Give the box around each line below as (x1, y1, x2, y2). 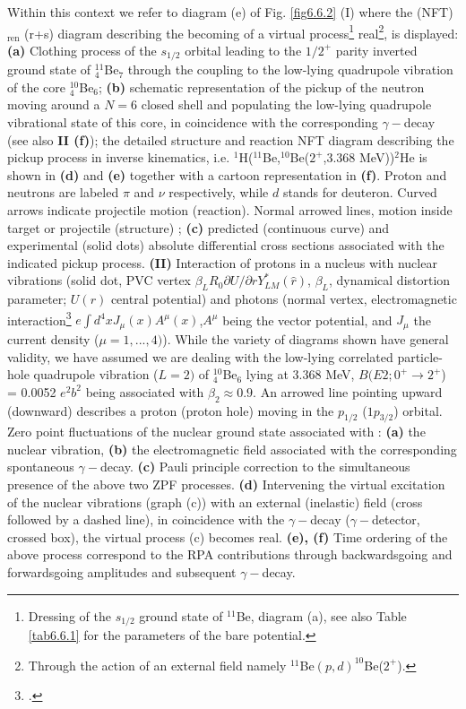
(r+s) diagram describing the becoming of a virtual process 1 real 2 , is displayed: (24, 21, 459, 42)
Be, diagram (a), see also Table (236, 606, 407, 625)
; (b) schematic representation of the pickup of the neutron (99, 77, 425, 96)
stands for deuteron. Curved (282, 183, 437, 202)
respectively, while (168, 183, 269, 202)
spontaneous (7, 457, 74, 476)
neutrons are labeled (7, 183, 119, 202)
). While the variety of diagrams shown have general (162, 329, 449, 348)
